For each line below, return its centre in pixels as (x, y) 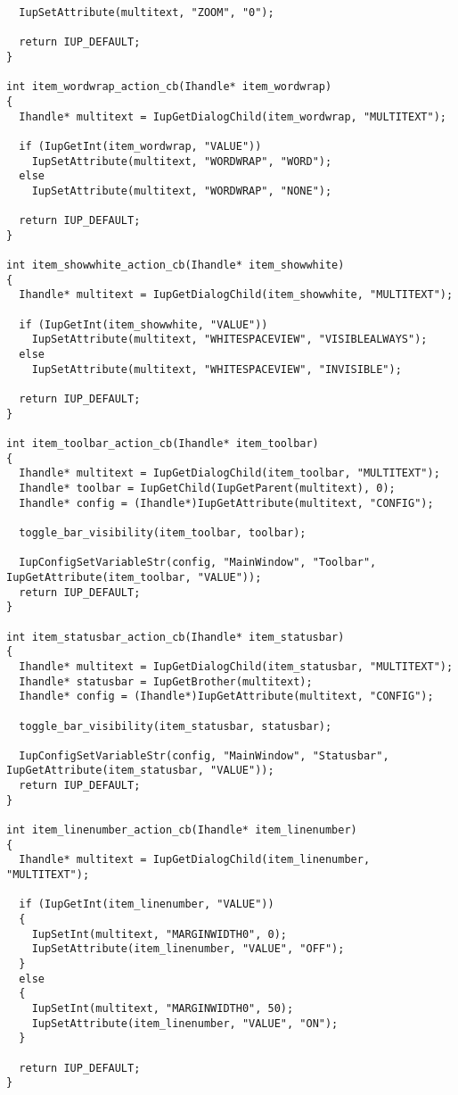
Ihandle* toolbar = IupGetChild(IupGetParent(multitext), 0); (207, 488)
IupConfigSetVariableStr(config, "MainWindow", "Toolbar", (198, 563)
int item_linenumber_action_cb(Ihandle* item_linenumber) (182, 830)
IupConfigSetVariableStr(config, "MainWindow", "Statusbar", (204, 755)
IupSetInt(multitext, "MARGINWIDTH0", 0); (159, 934)
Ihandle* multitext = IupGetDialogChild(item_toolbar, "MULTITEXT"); (229, 473)
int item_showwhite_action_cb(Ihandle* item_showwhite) (176, 265)
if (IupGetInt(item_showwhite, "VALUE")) (143, 324)
